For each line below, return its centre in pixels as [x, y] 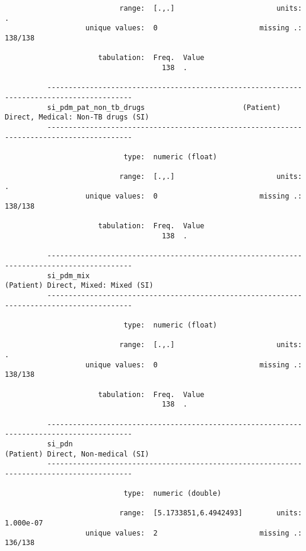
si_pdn [60, 444]
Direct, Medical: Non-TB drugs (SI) [77, 117]
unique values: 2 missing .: [194, 533]
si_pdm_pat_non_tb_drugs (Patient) [164, 107]
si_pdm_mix [68, 275]
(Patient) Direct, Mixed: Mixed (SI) [79, 286]
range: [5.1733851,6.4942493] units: [211, 513]
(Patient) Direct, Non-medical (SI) [77, 454]
